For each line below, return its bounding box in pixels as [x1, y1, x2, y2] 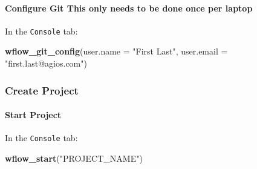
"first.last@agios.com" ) [5, 57, 87, 70]
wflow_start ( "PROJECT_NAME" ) [5, 151, 143, 164]
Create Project [5, 82, 79, 98]
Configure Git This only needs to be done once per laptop [5, 1, 253, 14]
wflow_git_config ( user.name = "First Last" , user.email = [5, 45, 228, 58]
